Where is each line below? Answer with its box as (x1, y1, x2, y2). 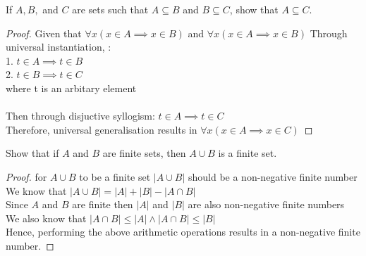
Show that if (6, 146, 59, 160)
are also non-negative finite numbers (188, 197, 345, 212)
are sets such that (72, 2, 149, 16)
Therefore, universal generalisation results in (6, 122, 197, 136)
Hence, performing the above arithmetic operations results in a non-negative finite (6, 224, 360, 239)
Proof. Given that (6, 25, 82, 40)
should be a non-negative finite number (188, 169, 358, 184)
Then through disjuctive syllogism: (6, 108, 155, 123)
